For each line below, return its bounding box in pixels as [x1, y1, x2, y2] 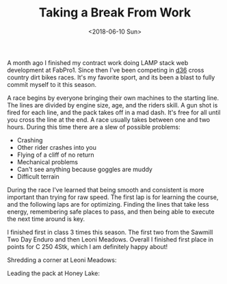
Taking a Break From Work [38, 5, 191, 21]
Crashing [16, 135, 43, 144]
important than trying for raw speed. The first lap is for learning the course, [7, 193, 219, 201]
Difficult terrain [16, 172, 59, 181]
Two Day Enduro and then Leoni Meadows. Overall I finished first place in [7, 235, 214, 244]
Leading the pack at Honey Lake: [7, 269, 101, 277]
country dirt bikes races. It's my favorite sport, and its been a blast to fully [7, 73, 215, 81]
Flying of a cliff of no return [16, 151, 94, 159]
